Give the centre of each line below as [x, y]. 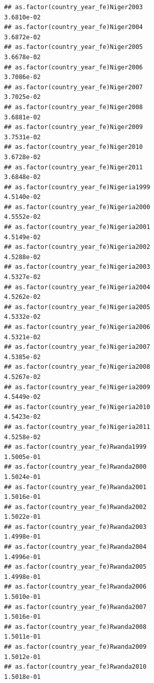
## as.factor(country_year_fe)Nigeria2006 [77, 327]
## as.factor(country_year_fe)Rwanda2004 [75, 547]
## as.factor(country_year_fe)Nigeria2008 [77, 367]
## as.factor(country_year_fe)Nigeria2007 [77, 347]
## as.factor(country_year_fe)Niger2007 [74, 87]
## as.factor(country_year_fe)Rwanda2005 [75, 567]
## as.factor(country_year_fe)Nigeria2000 [77, 207]
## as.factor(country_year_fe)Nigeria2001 [77, 227]
